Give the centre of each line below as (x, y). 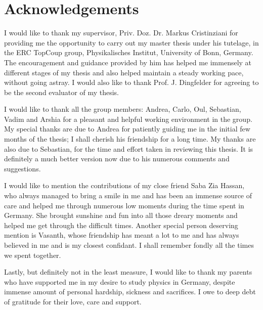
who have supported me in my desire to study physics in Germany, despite (120, 281)
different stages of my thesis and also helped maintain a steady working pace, (124, 72)
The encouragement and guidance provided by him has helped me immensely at (128, 62)
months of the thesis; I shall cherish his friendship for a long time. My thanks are (130, 139)
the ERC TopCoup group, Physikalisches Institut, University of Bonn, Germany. (129, 52)
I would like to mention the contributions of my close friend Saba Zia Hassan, (124, 185)
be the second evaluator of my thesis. (61, 92)
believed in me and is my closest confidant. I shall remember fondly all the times (129, 245)
